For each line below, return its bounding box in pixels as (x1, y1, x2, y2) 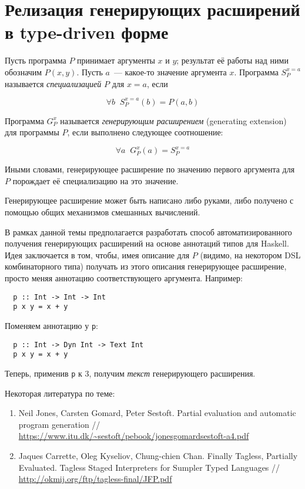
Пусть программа (5, 54, 66, 66)
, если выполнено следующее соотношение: (67, 126, 223, 138)
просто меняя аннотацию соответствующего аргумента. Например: (5, 272, 243, 284)
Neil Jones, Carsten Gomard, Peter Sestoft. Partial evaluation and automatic (18, 407, 296, 419)
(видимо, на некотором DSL (200, 248, 301, 261)
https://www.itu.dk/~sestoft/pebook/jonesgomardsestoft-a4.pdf (18, 430, 249, 442)
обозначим (5, 65, 42, 78)
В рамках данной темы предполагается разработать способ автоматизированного (5, 225, 292, 238)
